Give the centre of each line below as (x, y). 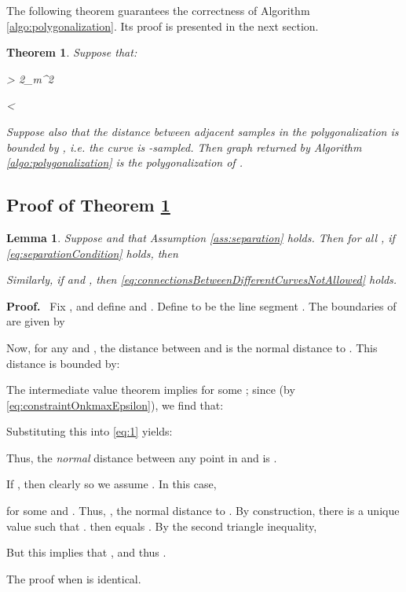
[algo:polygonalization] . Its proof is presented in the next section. (163, 26)
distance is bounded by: (63, 363)
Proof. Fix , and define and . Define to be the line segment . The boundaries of (201, 305)
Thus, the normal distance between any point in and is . (142, 457)
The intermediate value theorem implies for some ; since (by (151, 390)
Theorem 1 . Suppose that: (72, 52)
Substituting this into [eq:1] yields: (90, 431)
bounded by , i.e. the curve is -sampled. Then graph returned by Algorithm (184, 147)
